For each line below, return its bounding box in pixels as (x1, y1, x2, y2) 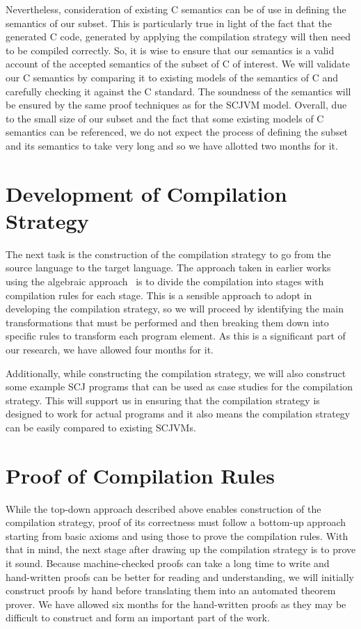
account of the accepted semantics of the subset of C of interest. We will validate (6, 56, 351, 71)
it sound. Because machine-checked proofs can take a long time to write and (6, 556, 330, 571)
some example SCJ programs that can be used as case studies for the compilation (6, 379, 353, 394)
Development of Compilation (6, 179, 287, 207)
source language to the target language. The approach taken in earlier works (6, 260, 331, 275)
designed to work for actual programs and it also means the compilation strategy (6, 406, 351, 421)
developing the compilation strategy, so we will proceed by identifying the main (6, 301, 344, 316)
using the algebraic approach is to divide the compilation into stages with (6, 274, 324, 289)
